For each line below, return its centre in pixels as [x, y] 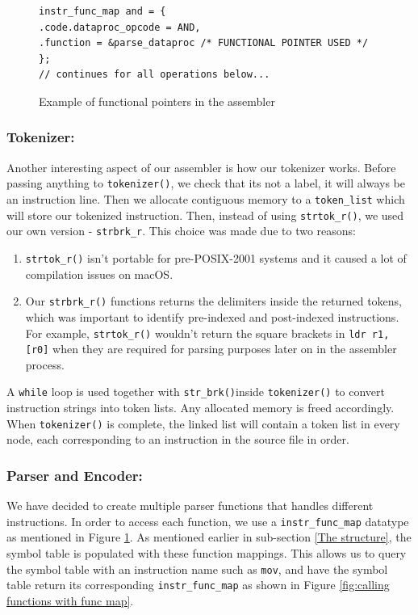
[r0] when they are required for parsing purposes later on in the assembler [211, 349]
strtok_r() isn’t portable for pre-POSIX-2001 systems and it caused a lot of [216, 258]
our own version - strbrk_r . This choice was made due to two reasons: [181, 231]
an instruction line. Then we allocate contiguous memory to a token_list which [206, 199]
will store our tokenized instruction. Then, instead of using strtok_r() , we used [205, 215]
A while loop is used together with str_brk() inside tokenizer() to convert [196, 392]
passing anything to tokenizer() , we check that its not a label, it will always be [206, 183]
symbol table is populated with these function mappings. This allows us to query [207, 552]
